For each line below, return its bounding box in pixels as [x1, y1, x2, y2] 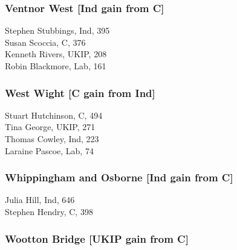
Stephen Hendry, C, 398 [5, 205, 93, 217]
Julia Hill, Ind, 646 [5, 193, 75, 206]
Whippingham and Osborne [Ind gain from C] [5, 170, 233, 185]
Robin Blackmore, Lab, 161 [5, 60, 106, 72]
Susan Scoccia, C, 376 [5, 36, 86, 48]
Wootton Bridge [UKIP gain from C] [5, 231, 189, 246]
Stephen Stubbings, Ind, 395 [5, 24, 110, 37]
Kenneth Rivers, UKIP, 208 [5, 48, 107, 60]
